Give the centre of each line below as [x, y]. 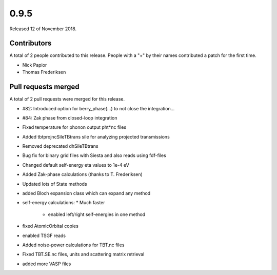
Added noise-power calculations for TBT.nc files [73, 245]
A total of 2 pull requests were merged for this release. [67, 99]
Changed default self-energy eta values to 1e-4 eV [76, 165]
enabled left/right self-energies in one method [97, 214]
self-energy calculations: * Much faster [64, 203]
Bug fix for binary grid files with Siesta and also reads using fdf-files [94, 155]
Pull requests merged [44, 87]
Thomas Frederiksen [44, 72]
